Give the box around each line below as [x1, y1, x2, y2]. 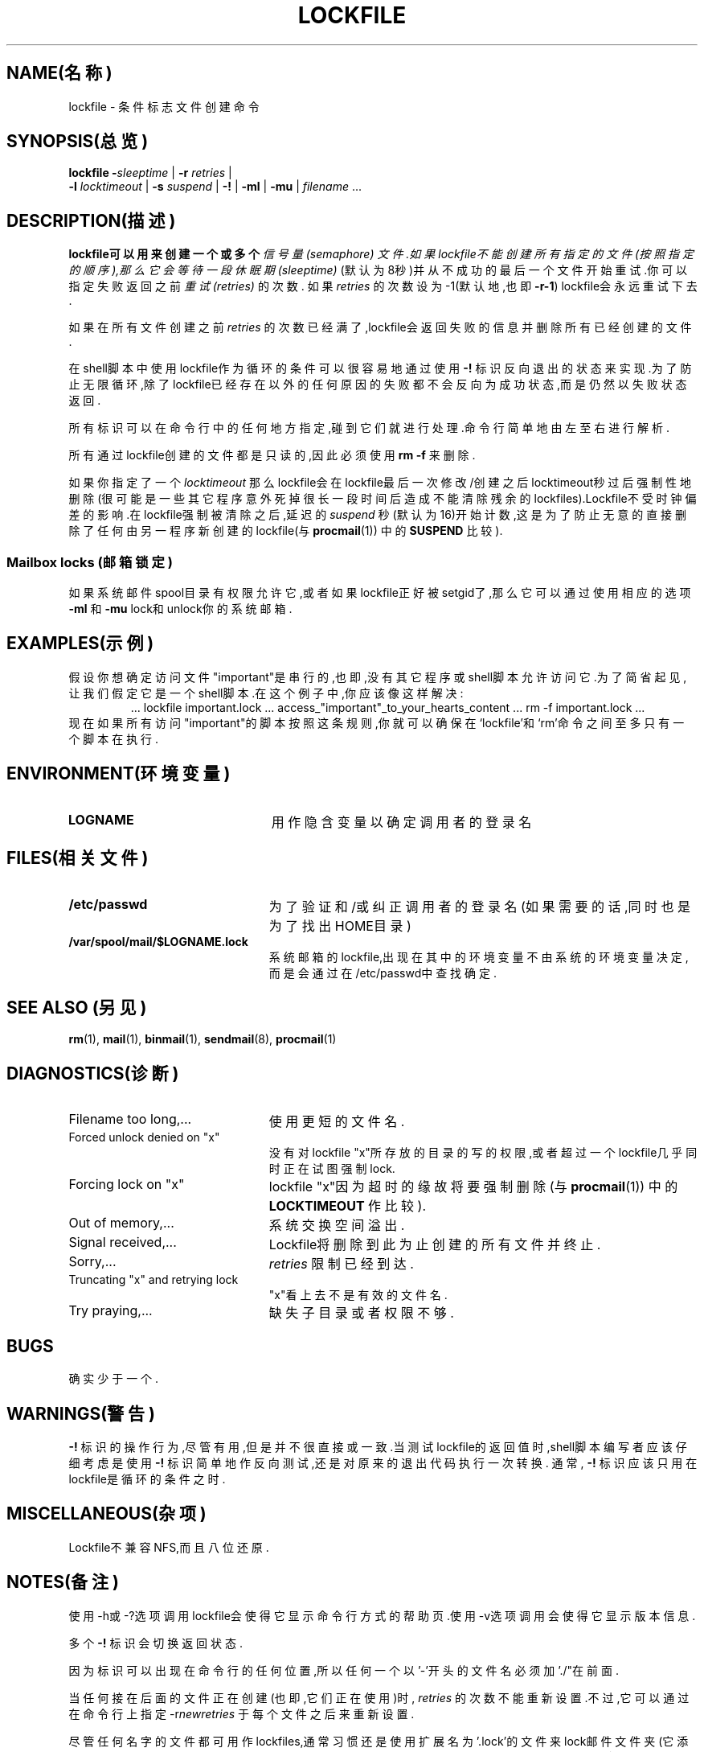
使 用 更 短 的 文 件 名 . [268, 1113, 405, 1130]
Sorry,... [68, 1253, 117, 1270]
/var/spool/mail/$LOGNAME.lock [68, 934, 248, 948]
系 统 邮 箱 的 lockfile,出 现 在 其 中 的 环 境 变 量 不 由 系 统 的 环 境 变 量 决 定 [268, 949, 682, 964]
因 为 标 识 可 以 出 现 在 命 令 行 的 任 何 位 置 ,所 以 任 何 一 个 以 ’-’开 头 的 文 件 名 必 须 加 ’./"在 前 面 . [68, 1663, 619, 1677]
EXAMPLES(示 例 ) [6, 633, 154, 654]
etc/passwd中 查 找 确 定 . [359, 965, 497, 980]
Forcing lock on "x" [68, 1176, 185, 1193]
